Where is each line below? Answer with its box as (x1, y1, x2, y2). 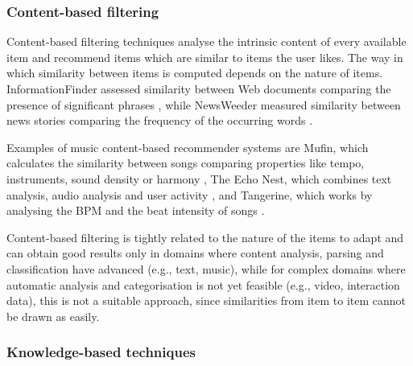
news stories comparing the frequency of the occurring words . (6, 112, 313, 129)
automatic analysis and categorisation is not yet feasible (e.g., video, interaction (6, 276, 400, 293)
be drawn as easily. (6, 307, 100, 324)
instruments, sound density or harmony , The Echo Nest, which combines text (6, 170, 392, 187)
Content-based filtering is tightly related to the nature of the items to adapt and (6, 228, 404, 245)
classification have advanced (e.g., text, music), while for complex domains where (6, 260, 406, 277)
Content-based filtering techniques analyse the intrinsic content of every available (6, 33, 407, 50)
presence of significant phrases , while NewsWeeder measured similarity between (6, 96, 401, 113)
